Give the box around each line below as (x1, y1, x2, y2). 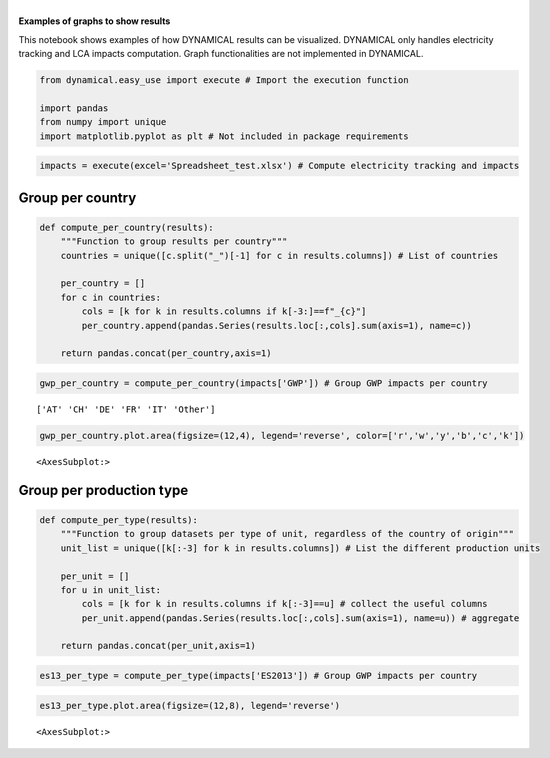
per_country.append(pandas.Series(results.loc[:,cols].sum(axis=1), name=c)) (81, 320, 472, 331)
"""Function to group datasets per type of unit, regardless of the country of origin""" (60, 528, 515, 540)
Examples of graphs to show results (18, 15, 171, 27)
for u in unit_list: (60, 584, 162, 595)
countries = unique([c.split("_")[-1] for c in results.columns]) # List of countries (60, 250, 499, 261)
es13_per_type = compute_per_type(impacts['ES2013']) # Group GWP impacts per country (39, 670, 478, 682)
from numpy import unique (39, 116, 167, 128)
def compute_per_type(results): (39, 514, 199, 525)
